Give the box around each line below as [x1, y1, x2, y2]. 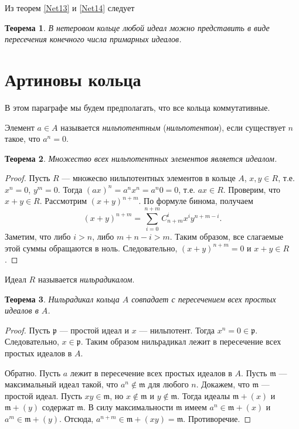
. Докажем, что [196, 378, 250, 390]
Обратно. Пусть [5, 366, 61, 379]
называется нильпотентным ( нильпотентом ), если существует [60, 121, 286, 133]
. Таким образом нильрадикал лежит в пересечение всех [80, 335, 281, 348]
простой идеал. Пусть [5, 389, 82, 401]
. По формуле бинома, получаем [138, 195, 253, 207]
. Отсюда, [59, 412, 94, 424]
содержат [42, 401, 74, 413]
